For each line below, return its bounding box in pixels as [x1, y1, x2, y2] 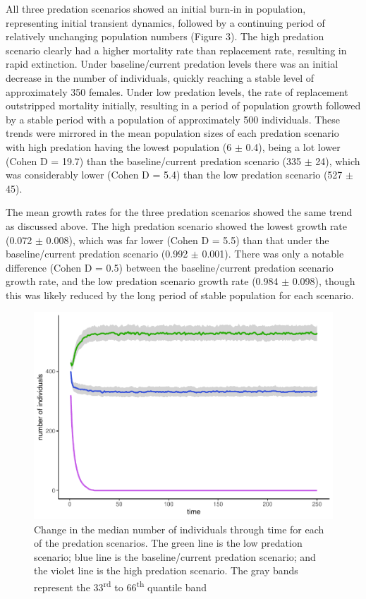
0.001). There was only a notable [202, 246, 344, 261]
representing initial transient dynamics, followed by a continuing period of [6, 15, 325, 30]
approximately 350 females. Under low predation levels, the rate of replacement [6, 84, 348, 99]
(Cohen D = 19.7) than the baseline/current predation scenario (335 [6, 153, 301, 168]
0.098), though [292, 274, 355, 289]
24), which [315, 153, 360, 168]
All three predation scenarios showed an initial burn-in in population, [6, 1, 306, 16]
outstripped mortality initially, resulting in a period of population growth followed [6, 98, 361, 113]
